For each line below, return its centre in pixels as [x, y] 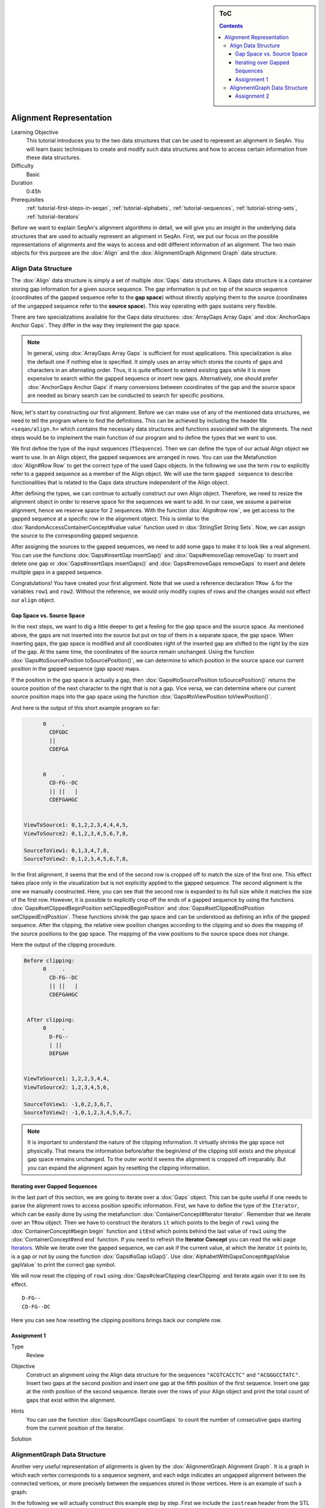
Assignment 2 [252, 96]
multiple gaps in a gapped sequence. [57, 572]
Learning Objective [35, 132]
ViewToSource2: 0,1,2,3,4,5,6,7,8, [76, 833]
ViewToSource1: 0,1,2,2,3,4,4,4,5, [76, 825]
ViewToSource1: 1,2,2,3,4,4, [67, 1079]
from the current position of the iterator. [75, 1428]
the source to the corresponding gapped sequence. [75, 536]
